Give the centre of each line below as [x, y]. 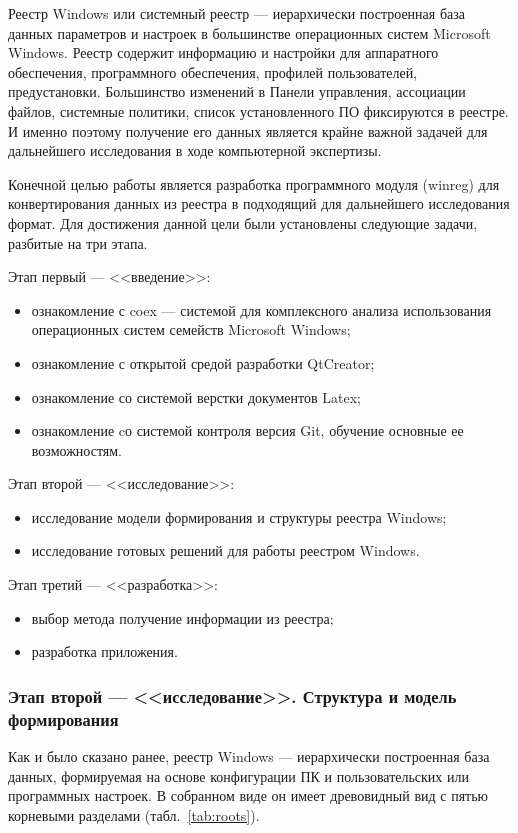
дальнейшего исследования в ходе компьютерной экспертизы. [195, 150]
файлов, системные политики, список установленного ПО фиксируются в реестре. [258, 110]
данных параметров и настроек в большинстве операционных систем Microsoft [249, 32]
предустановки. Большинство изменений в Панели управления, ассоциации [237, 91]
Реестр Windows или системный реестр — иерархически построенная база [236, 13]
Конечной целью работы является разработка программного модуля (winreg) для [254, 183]
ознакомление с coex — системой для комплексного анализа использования [261, 309]
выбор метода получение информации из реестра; [182, 617]
